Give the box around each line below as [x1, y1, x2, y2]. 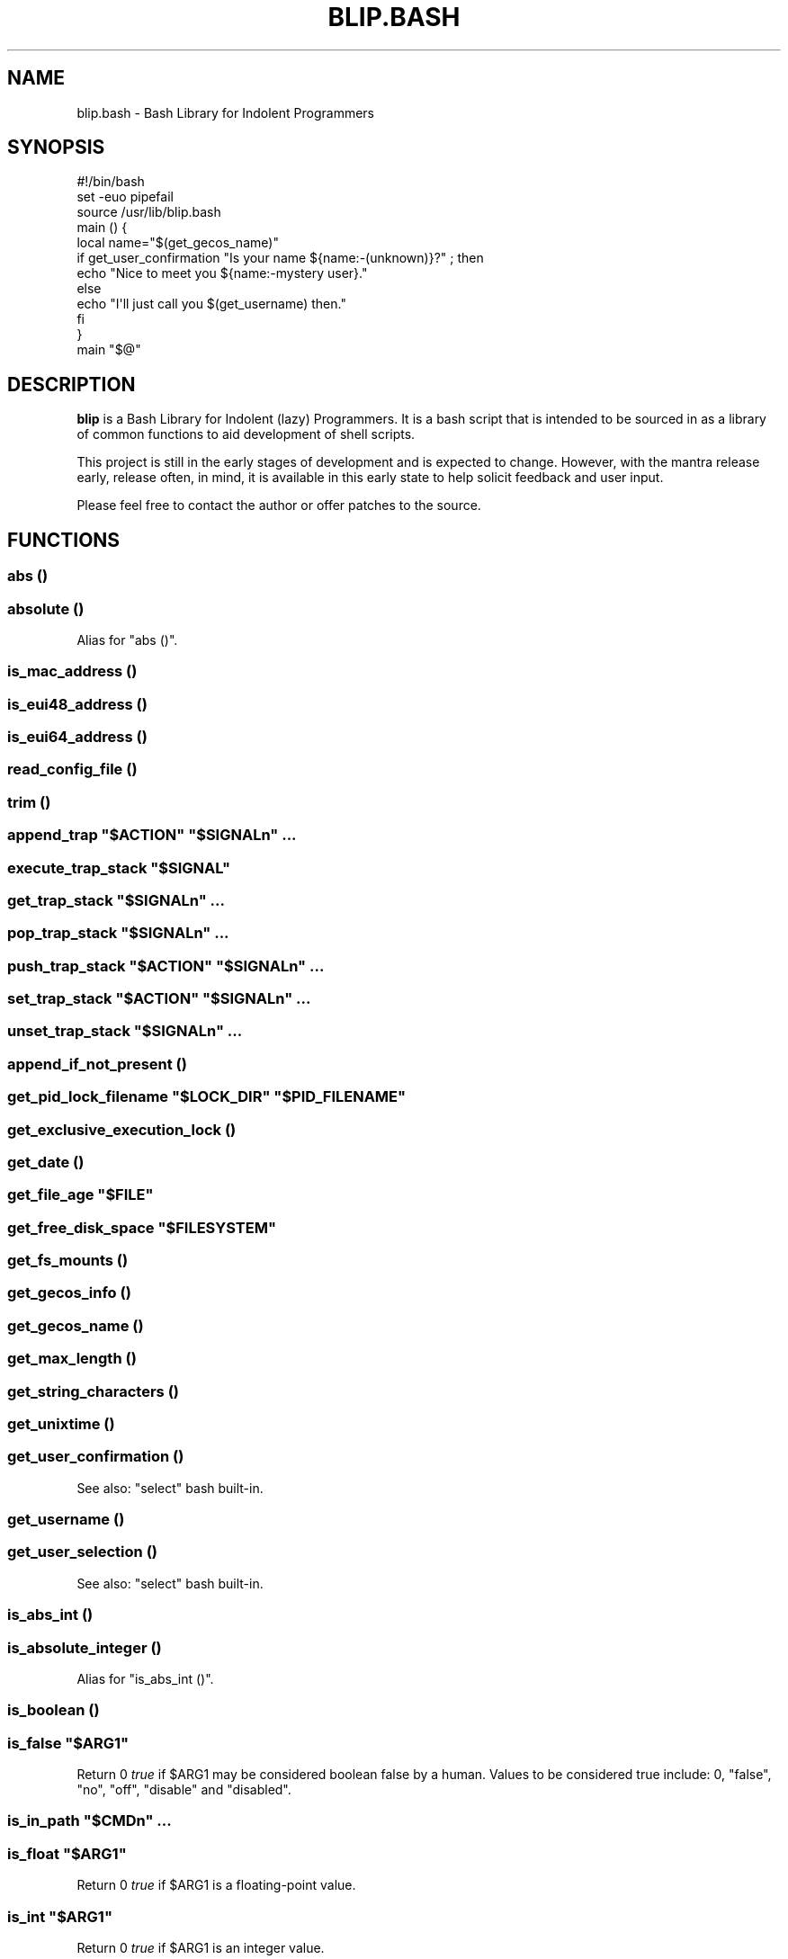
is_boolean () [7, 1701, 100, 1720]
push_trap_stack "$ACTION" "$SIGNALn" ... [7, 956, 325, 975]
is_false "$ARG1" [7, 1733, 130, 1752]
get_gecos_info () [7, 1284, 131, 1302]
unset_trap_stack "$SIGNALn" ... [7, 1022, 243, 1041]
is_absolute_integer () [7, 1638, 162, 1657]
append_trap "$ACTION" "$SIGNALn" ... [7, 826, 297, 845]
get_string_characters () [7, 1382, 179, 1400]
